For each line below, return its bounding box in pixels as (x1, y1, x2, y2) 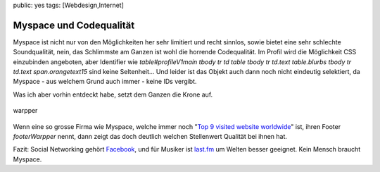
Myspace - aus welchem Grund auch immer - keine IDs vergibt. (13, 78, 197, 86)
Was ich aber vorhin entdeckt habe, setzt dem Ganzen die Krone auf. (13, 90, 213, 99)
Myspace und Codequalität (13, 19, 135, 31)
